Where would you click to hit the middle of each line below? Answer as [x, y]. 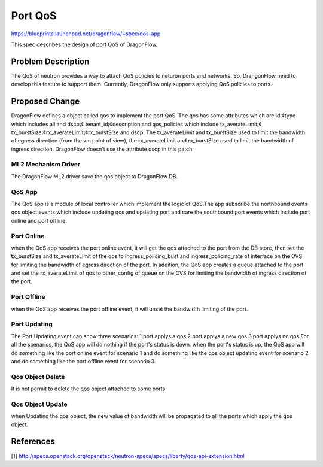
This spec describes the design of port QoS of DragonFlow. [84, 44]
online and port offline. [39, 220]
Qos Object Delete [38, 377]
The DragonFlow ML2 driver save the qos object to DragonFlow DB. [95, 176]
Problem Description [50, 61]
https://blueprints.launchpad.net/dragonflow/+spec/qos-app [86, 34]
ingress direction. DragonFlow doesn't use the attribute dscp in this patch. [103, 149]
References [33, 442]
